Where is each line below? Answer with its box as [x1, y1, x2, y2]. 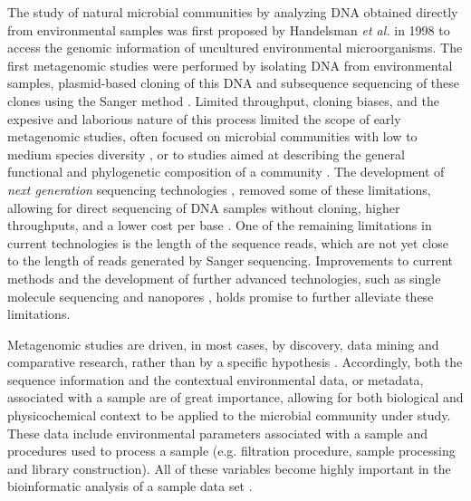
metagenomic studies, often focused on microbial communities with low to [7, 127, 418, 146]
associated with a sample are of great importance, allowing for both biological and [7, 388, 464, 407]
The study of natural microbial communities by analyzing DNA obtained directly [7, 3, 458, 21]
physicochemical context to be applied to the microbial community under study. [7, 406, 451, 425]
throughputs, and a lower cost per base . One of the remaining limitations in [7, 216, 432, 235]
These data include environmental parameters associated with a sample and [7, 423, 428, 442]
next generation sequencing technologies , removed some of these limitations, [7, 179, 431, 198]
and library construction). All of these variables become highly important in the [7, 458, 451, 477]
